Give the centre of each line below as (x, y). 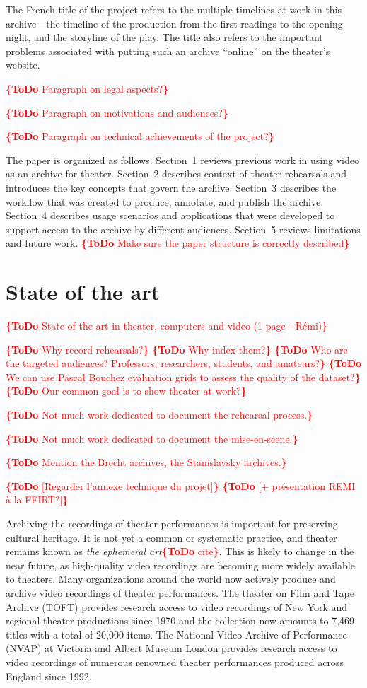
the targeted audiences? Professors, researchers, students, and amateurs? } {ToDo (184, 363)
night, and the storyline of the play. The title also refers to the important (164, 37)
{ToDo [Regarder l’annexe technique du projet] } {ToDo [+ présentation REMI (181, 485)
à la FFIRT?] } (37, 500)
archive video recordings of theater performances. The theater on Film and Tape (180, 592)
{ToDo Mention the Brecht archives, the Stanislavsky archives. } (146, 462)
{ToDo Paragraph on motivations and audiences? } (117, 112)
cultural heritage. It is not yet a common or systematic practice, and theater (171, 537)
